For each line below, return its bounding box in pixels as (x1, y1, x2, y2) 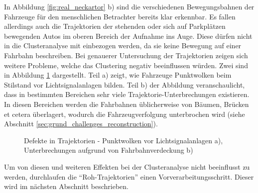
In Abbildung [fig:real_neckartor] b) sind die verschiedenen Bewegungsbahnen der (4, 1, 255, 11)
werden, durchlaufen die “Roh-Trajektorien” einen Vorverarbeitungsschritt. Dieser (4, 171, 254, 182)
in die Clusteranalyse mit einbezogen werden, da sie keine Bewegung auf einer (4, 40, 242, 51)
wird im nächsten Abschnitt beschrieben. (4, 181, 129, 192)
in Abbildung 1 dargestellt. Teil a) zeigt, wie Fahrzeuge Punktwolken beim (4, 70, 232, 80)
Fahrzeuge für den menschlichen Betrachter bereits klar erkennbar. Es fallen (4, 11, 236, 21)
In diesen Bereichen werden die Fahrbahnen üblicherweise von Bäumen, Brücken (4, 98, 249, 109)
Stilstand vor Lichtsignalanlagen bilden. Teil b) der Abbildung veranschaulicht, (4, 79, 245, 90)
